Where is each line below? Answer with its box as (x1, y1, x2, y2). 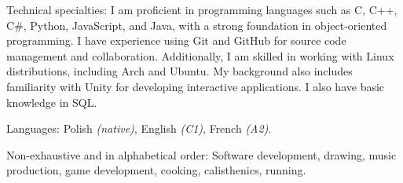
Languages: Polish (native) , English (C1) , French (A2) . (6, 120, 272, 137)
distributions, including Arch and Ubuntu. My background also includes (6, 63, 353, 79)
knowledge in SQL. (6, 93, 97, 110)
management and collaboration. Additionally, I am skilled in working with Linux (6, 47, 394, 64)
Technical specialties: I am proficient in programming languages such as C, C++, (6, 2, 398, 17)
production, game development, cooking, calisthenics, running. (6, 162, 306, 178)
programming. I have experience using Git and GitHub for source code (6, 32, 346, 49)
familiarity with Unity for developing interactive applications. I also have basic (6, 78, 385, 94)
